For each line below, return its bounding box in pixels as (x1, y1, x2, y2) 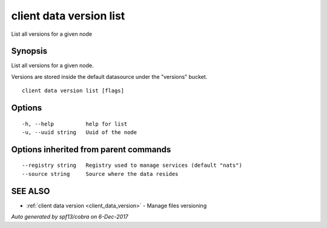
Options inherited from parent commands (11, 144, 171, 155)
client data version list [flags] (22, 87, 124, 94)
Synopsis (11, 46, 48, 56)
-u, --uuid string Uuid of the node (22, 129, 137, 136)
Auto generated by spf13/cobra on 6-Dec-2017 (11, 213, 128, 221)
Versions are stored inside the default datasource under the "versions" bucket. (11, 73, 208, 80)
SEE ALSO (11, 186, 50, 196)
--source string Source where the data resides (22, 170, 179, 177)
